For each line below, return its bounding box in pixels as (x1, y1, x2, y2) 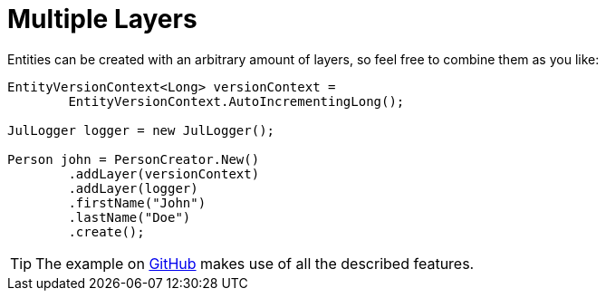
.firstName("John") (68, 195, 207, 210)
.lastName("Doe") (68, 209, 191, 225)
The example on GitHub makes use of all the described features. (35, 254, 475, 273)
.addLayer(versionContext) (68, 166, 260, 181)
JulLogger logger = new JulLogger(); (7, 122, 275, 138)
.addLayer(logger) (68, 180, 198, 196)
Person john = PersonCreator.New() (7, 151, 260, 167)
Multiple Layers (7, 4, 197, 34)
